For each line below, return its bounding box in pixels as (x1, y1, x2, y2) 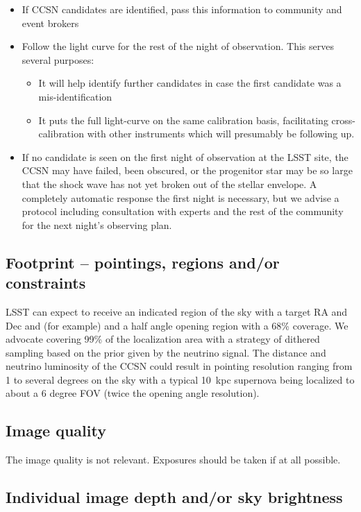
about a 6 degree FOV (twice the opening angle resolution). (6, 386, 260, 400)
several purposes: (22, 52, 94, 67)
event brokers (22, 15, 79, 30)
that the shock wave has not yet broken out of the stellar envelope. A (22, 176, 317, 191)
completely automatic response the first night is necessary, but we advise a (22, 190, 339, 205)
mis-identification (38, 89, 112, 103)
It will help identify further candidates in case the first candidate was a (38, 76, 342, 90)
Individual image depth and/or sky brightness (6, 486, 343, 508)
